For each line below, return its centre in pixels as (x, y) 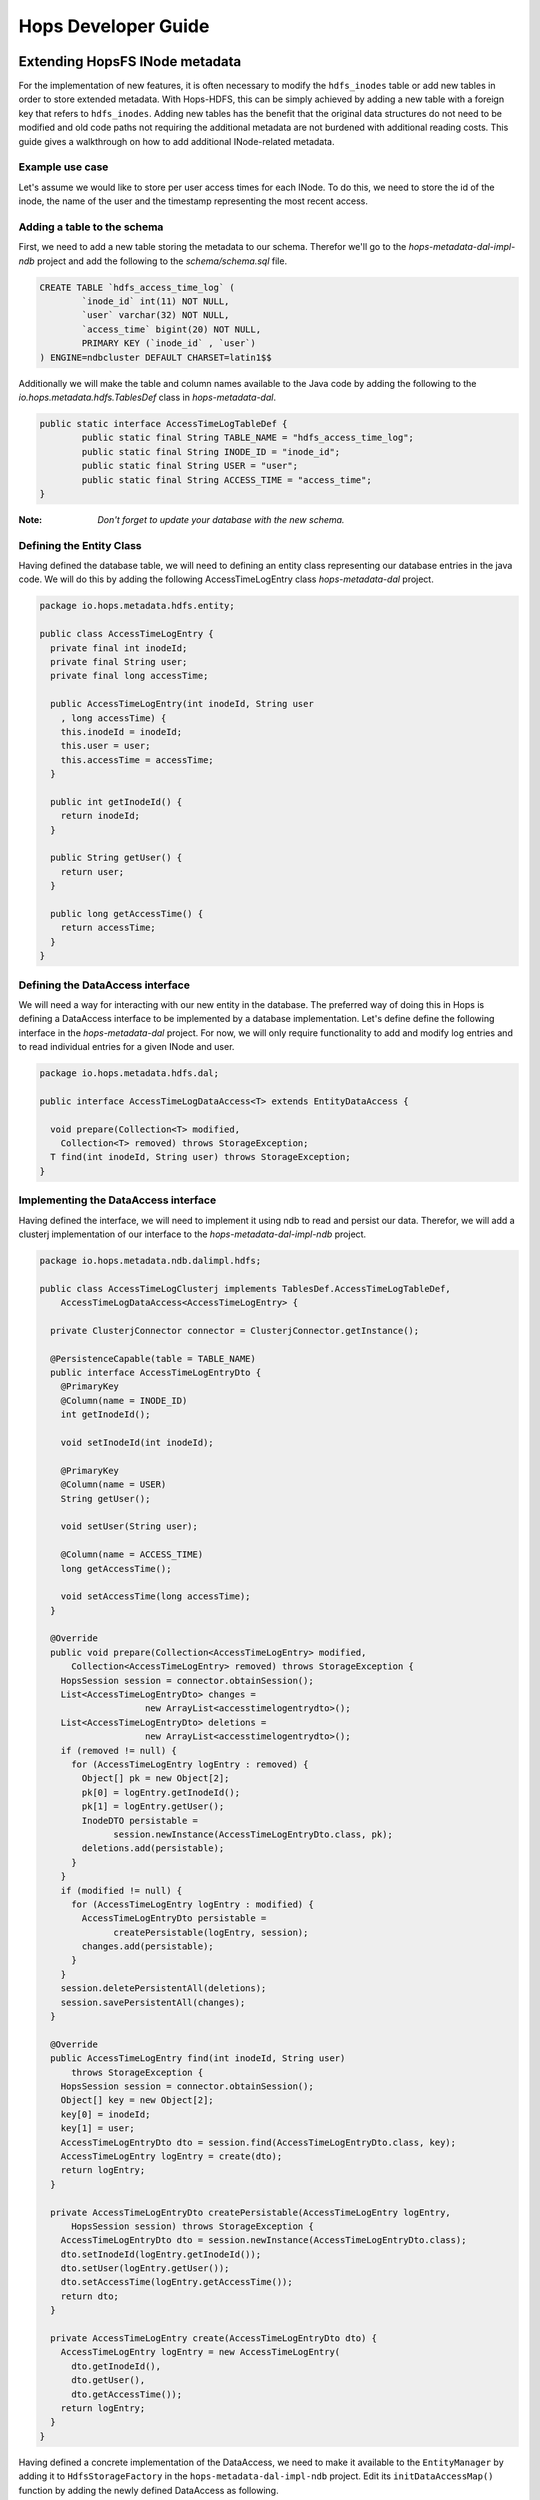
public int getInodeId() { (116, 801)
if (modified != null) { (121, 1890)
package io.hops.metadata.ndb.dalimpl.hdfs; (150, 1260)
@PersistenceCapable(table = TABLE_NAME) (153, 1358)
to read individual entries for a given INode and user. (126, 1047)
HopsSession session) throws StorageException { (192, 2226)
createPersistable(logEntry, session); (211, 1932)
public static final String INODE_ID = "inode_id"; (211, 451)
